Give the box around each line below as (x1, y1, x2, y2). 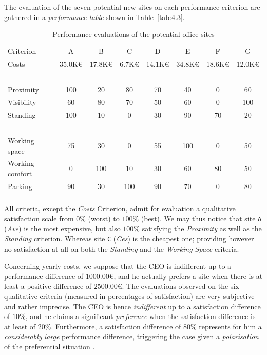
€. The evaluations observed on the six (117, 281, 239, 291)
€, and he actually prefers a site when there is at (109, 270, 263, 281)
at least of (4, 321, 36, 331)
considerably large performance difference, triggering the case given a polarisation (4, 331, 259, 342)
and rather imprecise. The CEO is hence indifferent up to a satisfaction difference (4, 301, 261, 311)
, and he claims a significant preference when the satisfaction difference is (25, 311, 256, 322)
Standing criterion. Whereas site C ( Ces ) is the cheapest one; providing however (4, 233, 254, 244)
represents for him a (199, 321, 262, 331)
